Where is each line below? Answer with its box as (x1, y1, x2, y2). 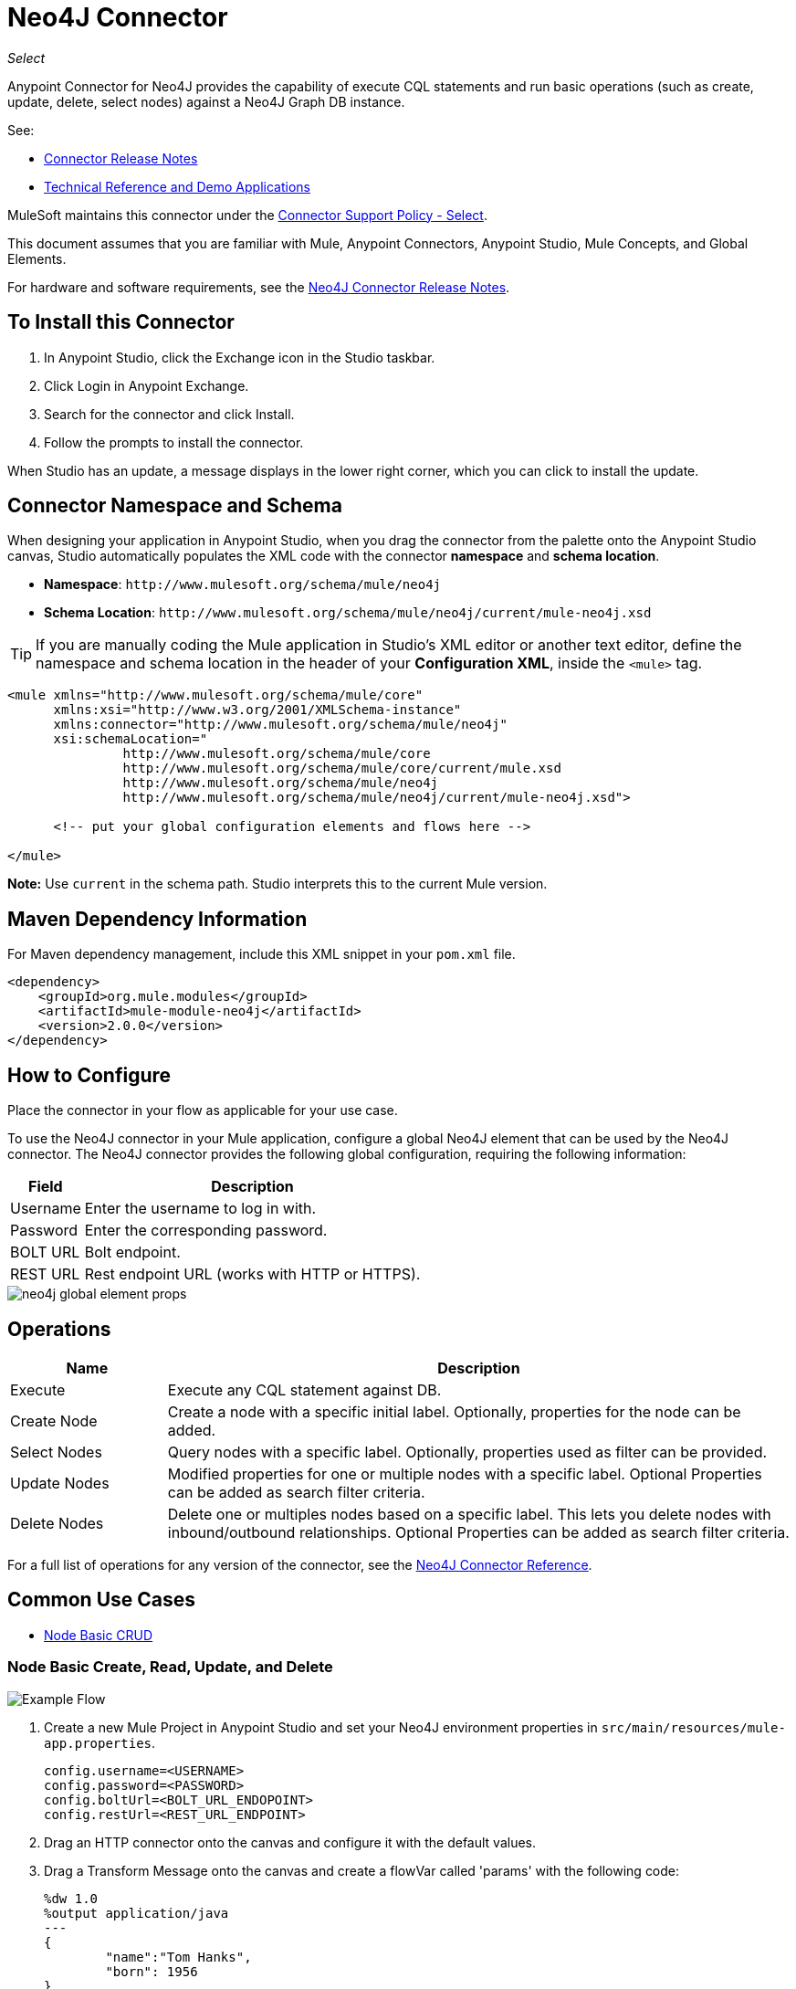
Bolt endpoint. (84, 1243, 181, 1262)
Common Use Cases (7, 1588, 196, 1612)
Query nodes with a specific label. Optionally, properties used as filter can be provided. (167, 1442, 768, 1461)
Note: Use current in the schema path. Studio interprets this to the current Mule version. (7, 876, 548, 892)
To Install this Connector (7, 310, 235, 334)
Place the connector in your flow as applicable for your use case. (7, 1102, 398, 1119)
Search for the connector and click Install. (44, 405, 295, 422)
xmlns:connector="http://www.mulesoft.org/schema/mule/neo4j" (53, 717, 508, 732)
